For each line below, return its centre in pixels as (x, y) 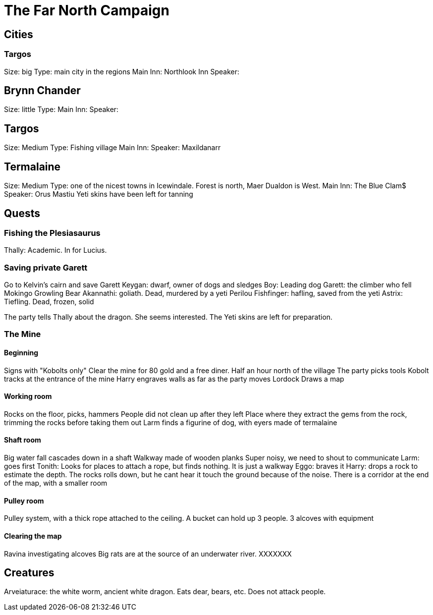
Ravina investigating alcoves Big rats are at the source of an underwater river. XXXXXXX (148, 554)
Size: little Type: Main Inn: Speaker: (61, 110)
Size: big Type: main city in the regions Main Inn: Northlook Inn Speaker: (122, 71)
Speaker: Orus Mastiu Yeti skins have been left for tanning (99, 194)
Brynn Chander (42, 90)
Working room (28, 396)
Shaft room (23, 440)
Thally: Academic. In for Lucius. (55, 250)
